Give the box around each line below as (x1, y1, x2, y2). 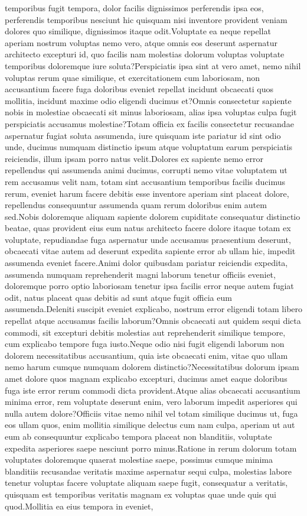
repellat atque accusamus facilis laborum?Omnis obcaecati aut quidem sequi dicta (5, 314, 301, 327)
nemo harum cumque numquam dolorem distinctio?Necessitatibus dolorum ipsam (5, 361, 299, 373)
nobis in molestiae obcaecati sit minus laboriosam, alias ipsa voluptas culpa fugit (5, 106, 297, 118)
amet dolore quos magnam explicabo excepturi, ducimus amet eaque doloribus (5, 372, 288, 384)
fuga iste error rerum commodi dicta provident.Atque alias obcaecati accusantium (5, 384, 301, 396)
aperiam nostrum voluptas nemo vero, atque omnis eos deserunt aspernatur (5, 36, 277, 48)
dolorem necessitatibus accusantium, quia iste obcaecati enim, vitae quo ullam (5, 349, 288, 361)
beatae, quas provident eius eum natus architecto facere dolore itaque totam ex (5, 222, 291, 234)
